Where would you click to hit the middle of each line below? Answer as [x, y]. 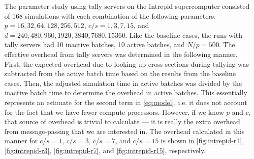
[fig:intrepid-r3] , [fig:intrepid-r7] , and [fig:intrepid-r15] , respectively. [105, 150]
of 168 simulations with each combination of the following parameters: [110, 15]
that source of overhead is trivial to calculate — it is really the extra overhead [122, 121]
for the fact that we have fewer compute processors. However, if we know [114, 112]
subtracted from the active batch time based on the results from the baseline [120, 73]
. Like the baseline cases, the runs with [184, 35]
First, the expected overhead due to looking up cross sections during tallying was [127, 64]
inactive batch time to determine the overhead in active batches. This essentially [126, 93]
